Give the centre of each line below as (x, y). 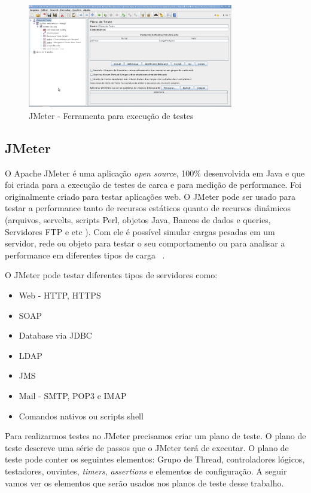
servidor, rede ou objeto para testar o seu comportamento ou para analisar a (145, 243)
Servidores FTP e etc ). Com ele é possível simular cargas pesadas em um (140, 231)
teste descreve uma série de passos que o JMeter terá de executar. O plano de (147, 447)
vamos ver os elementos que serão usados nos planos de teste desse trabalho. (144, 483)
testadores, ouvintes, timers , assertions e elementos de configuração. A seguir (146, 471)
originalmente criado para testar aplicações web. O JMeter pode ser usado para (150, 196)
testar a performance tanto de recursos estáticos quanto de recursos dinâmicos (148, 208)
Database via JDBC (55, 335)
